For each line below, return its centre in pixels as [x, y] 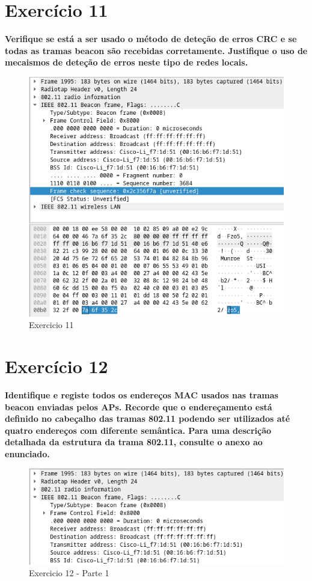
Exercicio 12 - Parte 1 [69, 573]
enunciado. [27, 453]
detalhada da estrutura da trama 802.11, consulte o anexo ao [134, 442]
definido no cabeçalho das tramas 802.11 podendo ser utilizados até [148, 418]
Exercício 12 [57, 366]
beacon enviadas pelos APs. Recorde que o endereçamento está [139, 406]
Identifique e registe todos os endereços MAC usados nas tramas [142, 394]
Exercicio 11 [51, 325]
